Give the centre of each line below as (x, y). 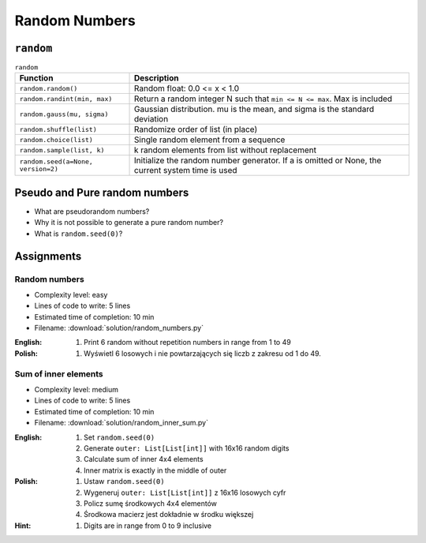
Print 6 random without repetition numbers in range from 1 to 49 (187, 343)
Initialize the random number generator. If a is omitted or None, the (258, 160)
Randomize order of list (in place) (196, 129)
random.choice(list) (56, 139)
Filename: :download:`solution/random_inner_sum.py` (121, 423)
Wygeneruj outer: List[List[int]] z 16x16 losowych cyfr (185, 492)
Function (36, 78)
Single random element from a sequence (210, 140)
